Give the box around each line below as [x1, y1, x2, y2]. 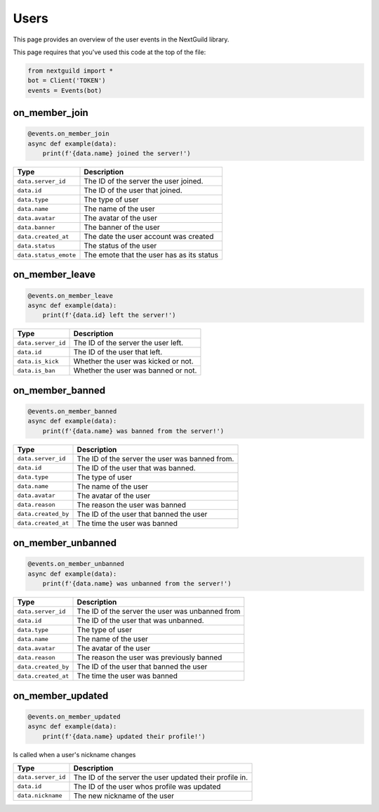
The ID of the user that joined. [84, 186, 182, 195]
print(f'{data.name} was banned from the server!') [42, 427, 225, 435]
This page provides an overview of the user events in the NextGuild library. [13, 35, 230, 44]
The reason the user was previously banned [77, 652, 222, 662]
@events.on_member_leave [27, 292, 114, 299]
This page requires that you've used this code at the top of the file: [13, 48, 206, 56]
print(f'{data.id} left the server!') [42, 311, 176, 319]
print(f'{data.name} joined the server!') [42, 150, 191, 157]
